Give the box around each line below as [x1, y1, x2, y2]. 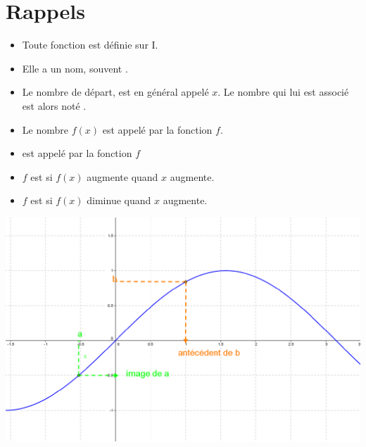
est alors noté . [22, 98, 87, 113]
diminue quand [87, 193, 151, 208]
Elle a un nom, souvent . [22, 61, 128, 75]
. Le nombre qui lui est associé [217, 84, 349, 99]
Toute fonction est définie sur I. [22, 37, 158, 52]
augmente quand [87, 169, 158, 184]
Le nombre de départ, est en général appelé [22, 84, 209, 99]
